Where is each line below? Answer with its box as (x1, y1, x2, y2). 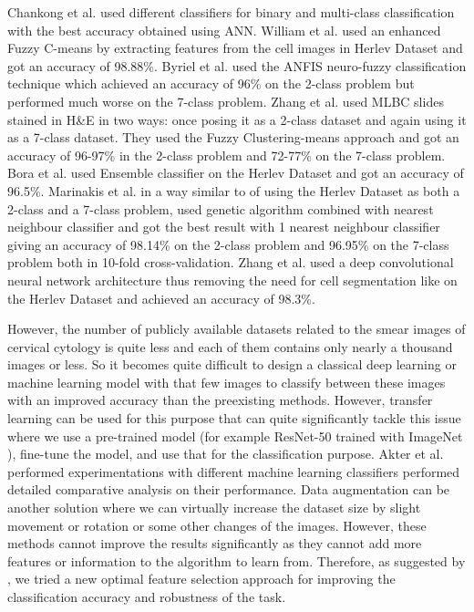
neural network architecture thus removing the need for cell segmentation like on (7, 270, 458, 289)
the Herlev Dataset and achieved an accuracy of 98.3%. (7, 288, 315, 307)
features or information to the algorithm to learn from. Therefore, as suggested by (7, 551, 466, 570)
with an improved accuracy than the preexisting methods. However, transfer (7, 390, 433, 410)
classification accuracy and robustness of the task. (7, 587, 286, 606)
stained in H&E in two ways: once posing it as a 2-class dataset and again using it (7, 109, 467, 129)
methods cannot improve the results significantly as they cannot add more (7, 534, 422, 553)
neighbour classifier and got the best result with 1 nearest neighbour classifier (7, 217, 440, 236)
